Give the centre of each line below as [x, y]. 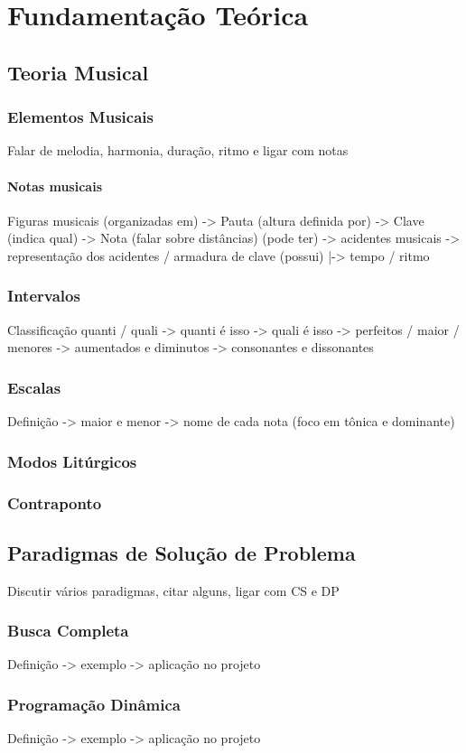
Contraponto [55, 502]
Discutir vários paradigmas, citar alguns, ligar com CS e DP [173, 590]
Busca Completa [68, 631]
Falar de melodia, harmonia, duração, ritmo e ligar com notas [178, 150]
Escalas [34, 387]
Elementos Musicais [80, 117]
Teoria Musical [78, 72]
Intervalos [44, 296]
